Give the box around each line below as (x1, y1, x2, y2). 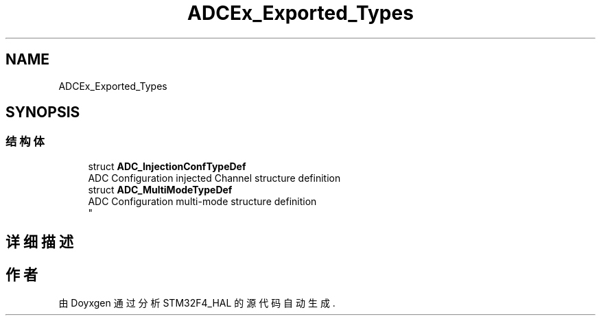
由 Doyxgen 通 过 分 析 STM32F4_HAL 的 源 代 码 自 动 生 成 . (58, 297, 335, 309)
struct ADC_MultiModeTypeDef (88, 183, 233, 195)
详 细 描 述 (5, 233, 73, 251)
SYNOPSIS (5, 104, 80, 121)
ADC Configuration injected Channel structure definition (88, 171, 341, 184)
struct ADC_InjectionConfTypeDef (88, 160, 246, 172)
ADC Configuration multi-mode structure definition (88, 195, 317, 207)
